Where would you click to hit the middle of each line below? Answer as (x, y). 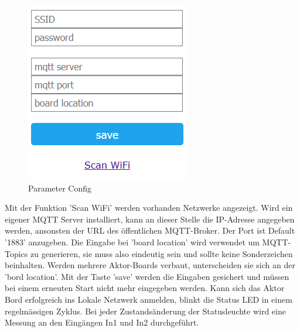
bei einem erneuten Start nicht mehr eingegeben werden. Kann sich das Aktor (145, 288)
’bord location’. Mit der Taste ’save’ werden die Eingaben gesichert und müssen (147, 276)
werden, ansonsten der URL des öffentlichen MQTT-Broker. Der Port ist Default (150, 230)
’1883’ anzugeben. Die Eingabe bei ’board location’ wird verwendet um (132, 242)
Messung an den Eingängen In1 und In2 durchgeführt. (102, 322)
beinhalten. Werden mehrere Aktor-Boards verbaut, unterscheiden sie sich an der (150, 265)
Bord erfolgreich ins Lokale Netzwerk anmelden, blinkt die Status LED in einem (149, 299)
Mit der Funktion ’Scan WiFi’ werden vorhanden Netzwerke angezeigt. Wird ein (149, 208)
